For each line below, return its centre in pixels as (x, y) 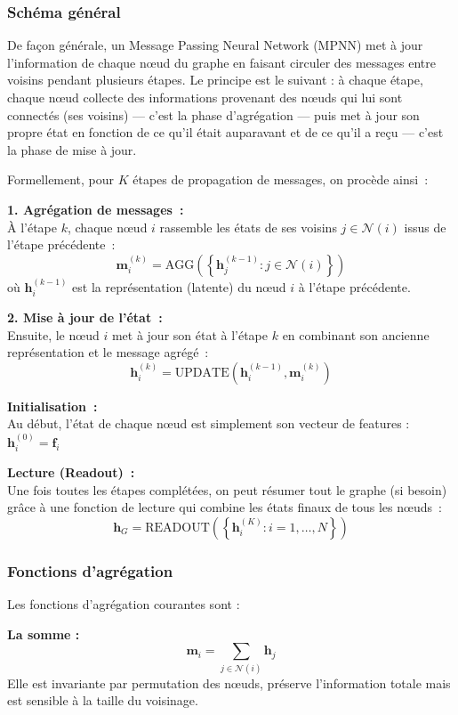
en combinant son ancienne (356, 334)
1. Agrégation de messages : (96, 209)
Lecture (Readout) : (71, 472)
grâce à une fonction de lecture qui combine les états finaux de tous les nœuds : (225, 507)
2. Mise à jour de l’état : (85, 317)
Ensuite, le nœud (53, 334)
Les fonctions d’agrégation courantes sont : (124, 604)
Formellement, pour (61, 179)
